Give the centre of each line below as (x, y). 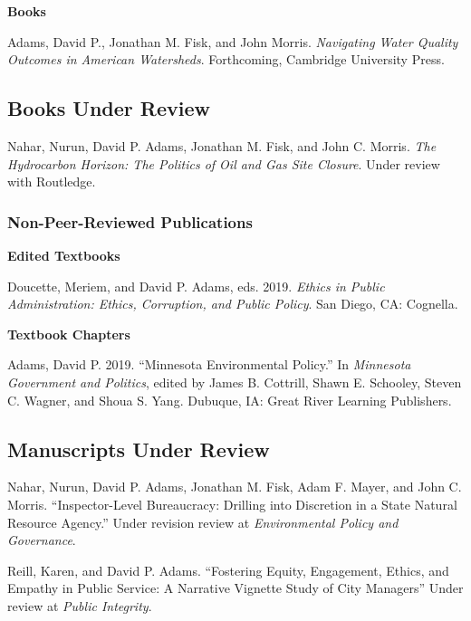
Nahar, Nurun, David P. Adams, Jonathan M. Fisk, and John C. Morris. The (222, 145)
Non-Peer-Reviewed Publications (130, 221)
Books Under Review (109, 108)
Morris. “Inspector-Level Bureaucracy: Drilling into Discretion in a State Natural (232, 504)
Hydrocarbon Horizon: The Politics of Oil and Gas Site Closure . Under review (224, 163)
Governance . (42, 540)
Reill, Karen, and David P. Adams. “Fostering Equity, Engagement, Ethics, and (228, 570)
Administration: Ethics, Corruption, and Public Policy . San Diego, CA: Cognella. (233, 304)
